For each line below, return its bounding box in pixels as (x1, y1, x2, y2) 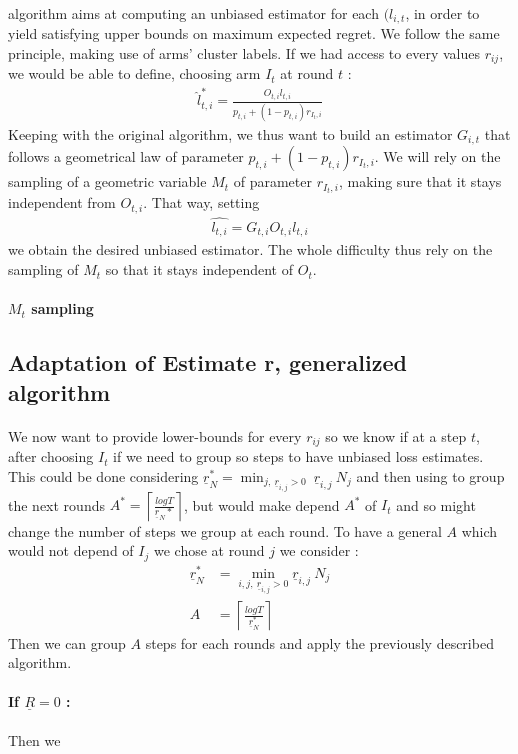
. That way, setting (143, 192, 260, 213)
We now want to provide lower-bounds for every (8, 425, 302, 446)
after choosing (8, 446, 94, 467)
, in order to (405, 2, 480, 23)
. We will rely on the (374, 146, 501, 167)
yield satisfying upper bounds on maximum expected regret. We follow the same (8, 23, 500, 44)
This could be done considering (8, 465, 199, 486)
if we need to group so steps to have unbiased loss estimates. (113, 446, 484, 467)
